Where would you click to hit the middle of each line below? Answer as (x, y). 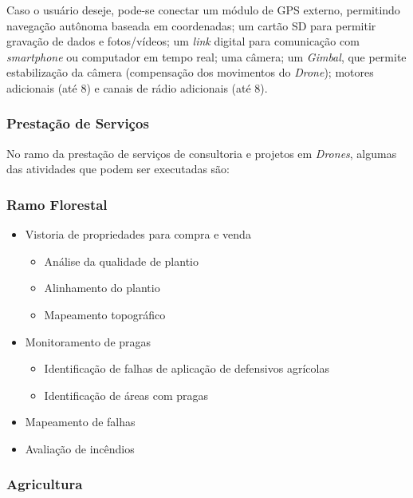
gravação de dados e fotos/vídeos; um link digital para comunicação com (183, 41)
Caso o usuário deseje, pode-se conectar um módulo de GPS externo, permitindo (203, 10)
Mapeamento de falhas (80, 422)
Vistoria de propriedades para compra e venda (138, 234)
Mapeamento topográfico (105, 314)
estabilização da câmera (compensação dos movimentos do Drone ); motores (190, 72)
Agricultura (45, 484)
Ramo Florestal (57, 204)
